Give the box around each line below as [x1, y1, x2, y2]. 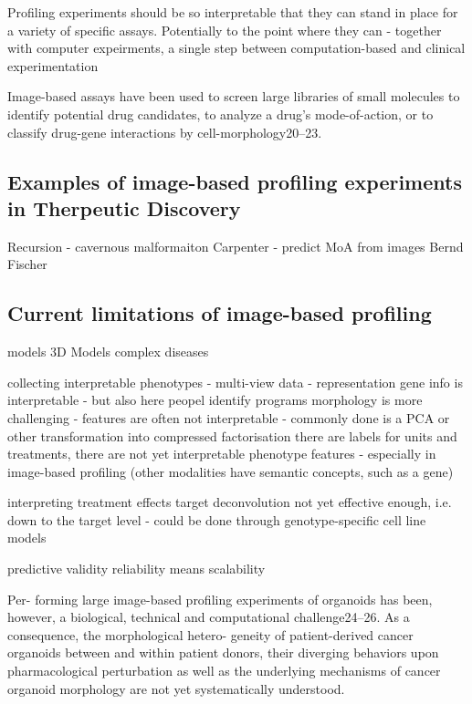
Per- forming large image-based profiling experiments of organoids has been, [7, 589, 433, 608]
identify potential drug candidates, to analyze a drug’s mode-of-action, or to [7, 104, 434, 123]
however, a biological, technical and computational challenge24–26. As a [7, 607, 410, 626]
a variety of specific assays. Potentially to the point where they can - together [7, 20, 442, 39]
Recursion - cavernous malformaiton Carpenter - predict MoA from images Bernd [7, 236, 464, 255]
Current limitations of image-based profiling [7, 299, 432, 327]
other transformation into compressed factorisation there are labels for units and [7, 426, 457, 445]
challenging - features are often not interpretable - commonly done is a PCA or [7, 408, 450, 427]
